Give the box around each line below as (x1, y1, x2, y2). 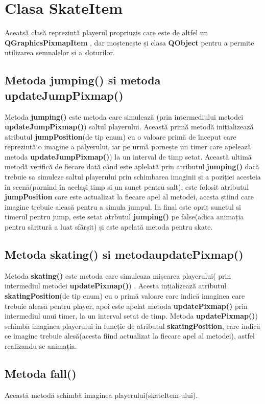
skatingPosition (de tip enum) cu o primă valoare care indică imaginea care (5, 290, 245, 301)
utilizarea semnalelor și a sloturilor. (5, 47, 115, 58)
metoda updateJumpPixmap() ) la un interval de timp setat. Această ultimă (5, 151, 252, 162)
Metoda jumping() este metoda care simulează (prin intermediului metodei (5, 111, 244, 122)
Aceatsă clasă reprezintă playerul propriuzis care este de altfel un (5, 27, 208, 38)
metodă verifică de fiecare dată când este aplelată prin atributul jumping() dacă (5, 161, 259, 172)
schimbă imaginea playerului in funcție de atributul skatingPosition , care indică (5, 320, 260, 331)
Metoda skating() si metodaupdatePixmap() (5, 246, 244, 262)
